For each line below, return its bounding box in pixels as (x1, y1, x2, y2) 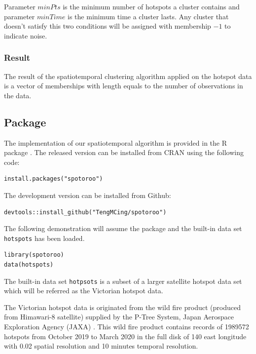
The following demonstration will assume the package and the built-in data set (4, 223, 242, 234)
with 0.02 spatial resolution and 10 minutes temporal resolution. (4, 341, 198, 351)
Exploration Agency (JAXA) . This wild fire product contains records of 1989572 (4, 321, 249, 332)
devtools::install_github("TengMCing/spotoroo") (4, 208, 167, 216)
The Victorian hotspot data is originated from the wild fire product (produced (4, 302, 241, 312)
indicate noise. (4, 30, 47, 40)
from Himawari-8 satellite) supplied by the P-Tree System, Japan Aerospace (4, 312, 234, 322)
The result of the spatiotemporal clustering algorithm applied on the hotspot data (4, 71, 252, 81)
